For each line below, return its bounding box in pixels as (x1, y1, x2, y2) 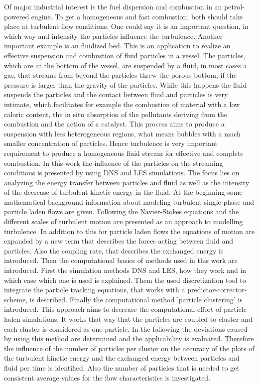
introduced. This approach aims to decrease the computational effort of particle (4, 304, 247, 314)
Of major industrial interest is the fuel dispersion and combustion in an (4, 1, 222, 11)
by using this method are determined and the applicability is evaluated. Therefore (4, 333, 254, 344)
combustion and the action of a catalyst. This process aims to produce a (4, 119, 225, 129)
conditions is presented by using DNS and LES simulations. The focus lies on (4, 167, 240, 178)
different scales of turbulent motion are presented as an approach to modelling (4, 216, 243, 227)
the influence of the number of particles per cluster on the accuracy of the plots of (4, 343, 255, 353)
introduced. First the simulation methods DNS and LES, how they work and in (4, 265, 247, 275)
